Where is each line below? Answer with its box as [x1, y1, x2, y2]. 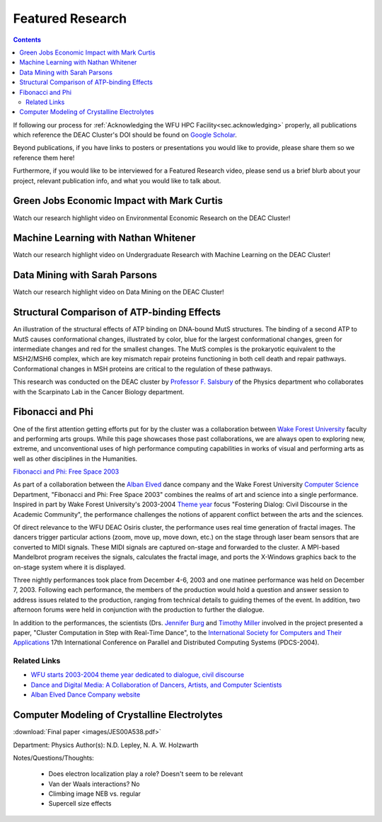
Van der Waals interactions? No [48, 780, 140, 788]
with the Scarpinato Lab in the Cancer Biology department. [13, 387, 185, 396]
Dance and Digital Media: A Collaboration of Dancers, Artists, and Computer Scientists [30, 680, 282, 689]
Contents [13, 35, 42, 44]
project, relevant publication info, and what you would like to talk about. [13, 176, 221, 185]
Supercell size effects [48, 799, 112, 808]
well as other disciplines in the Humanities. [13, 454, 138, 463]
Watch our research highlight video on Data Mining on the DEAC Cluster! [13, 287, 224, 297]
